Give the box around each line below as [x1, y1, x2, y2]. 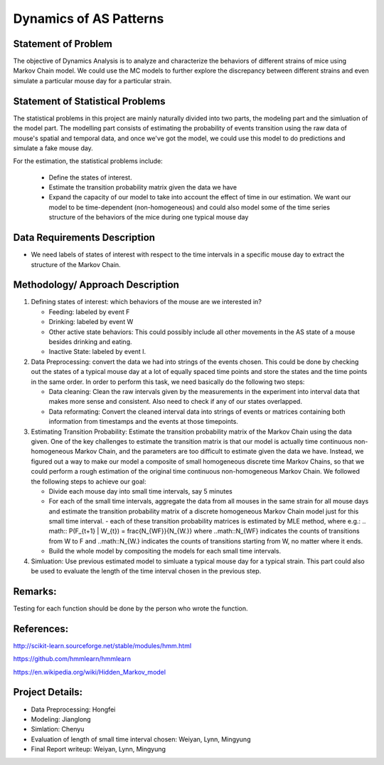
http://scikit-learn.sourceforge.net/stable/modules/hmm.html [13, 641, 192, 650]
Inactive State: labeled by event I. [48, 348, 146, 356]
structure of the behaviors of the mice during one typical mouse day [48, 213, 249, 222]
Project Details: [13, 686, 83, 698]
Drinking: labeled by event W [48, 318, 134, 326]
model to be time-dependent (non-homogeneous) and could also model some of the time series [48, 203, 331, 212]
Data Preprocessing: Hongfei [31, 705, 116, 714]
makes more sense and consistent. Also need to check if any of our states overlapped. [48, 397, 302, 406]
